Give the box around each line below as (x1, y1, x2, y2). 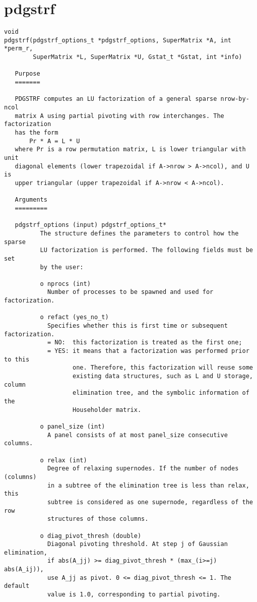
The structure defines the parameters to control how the (40, 229, 239, 237)
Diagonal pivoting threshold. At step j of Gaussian (47, 540, 228, 548)
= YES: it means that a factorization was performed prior (47, 347, 249, 355)
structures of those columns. (47, 515, 149, 523)
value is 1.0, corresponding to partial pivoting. (47, 591, 221, 598)
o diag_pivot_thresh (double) (40, 532, 142, 539)
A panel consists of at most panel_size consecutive (47, 431, 228, 439)
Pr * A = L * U (29, 137, 80, 145)
